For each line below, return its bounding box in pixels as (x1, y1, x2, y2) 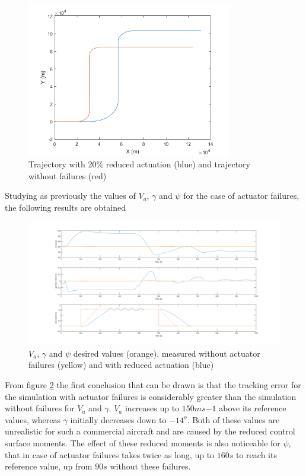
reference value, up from (5, 460, 93, 472)
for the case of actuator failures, (183, 189, 299, 202)
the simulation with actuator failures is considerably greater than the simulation (5, 390, 297, 402)
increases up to (125, 402, 180, 414)
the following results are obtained (5, 201, 126, 213)
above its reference (219, 402, 286, 414)
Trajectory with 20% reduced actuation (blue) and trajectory (28, 157, 250, 170)
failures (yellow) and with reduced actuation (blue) (28, 358, 214, 371)
